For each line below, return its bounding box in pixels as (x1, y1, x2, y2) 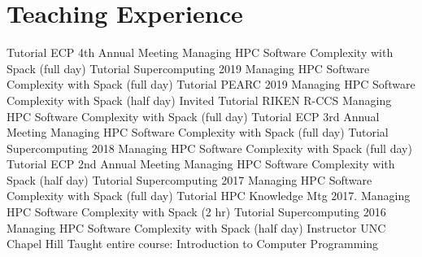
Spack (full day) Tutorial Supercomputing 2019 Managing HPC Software (7, 59, 370, 76)
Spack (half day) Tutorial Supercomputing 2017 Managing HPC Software (7, 171, 372, 188)
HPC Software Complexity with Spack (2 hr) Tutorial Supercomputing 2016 (7, 203, 386, 220)
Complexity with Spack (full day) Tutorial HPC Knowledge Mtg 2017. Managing (7, 187, 411, 204)
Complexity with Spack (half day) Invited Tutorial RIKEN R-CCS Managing (7, 91, 392, 108)
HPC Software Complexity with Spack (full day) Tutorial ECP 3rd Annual (7, 107, 380, 124)
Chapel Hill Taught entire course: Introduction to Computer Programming (7, 235, 379, 252)
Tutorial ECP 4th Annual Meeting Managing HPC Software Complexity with (7, 44, 394, 61)
